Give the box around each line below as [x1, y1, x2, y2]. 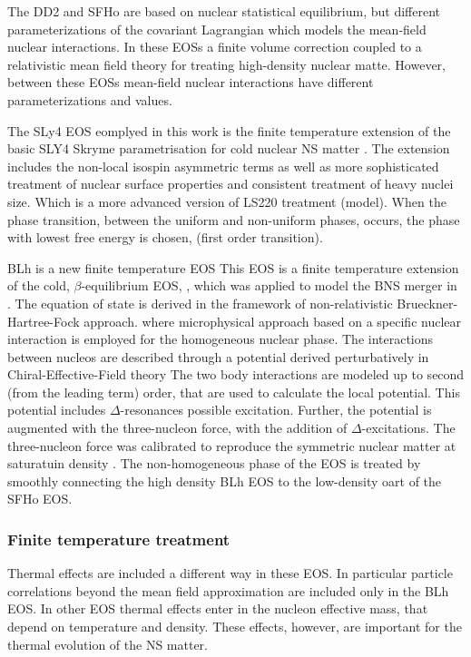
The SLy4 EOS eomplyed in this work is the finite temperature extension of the [7, 121, 451, 140]
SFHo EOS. [7, 489, 73, 508]
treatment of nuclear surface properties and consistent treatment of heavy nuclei [7, 174, 454, 193]
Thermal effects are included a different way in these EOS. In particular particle [7, 564, 453, 583]
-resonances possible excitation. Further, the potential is [120, 400, 432, 419]
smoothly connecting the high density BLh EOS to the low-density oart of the [7, 471, 442, 490]
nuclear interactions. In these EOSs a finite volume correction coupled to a [7, 37, 422, 56]
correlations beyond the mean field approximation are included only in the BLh [7, 581, 449, 600]
